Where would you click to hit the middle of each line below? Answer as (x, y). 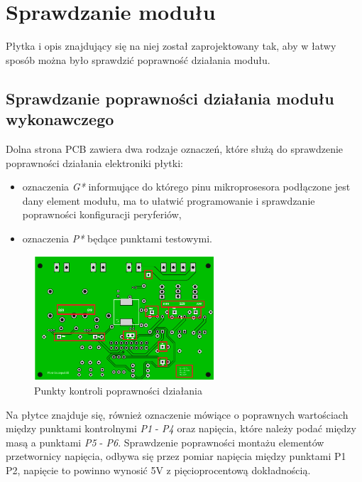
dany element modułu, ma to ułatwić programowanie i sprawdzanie (169, 200)
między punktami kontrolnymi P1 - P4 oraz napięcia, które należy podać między (181, 428)
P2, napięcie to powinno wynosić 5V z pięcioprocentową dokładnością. (158, 470)
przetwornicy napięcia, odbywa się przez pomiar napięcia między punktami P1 (176, 456)
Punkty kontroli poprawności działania (118, 391)
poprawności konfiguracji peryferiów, (102, 214)
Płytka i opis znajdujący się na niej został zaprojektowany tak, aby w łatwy (171, 46)
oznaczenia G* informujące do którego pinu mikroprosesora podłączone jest (186, 187)
